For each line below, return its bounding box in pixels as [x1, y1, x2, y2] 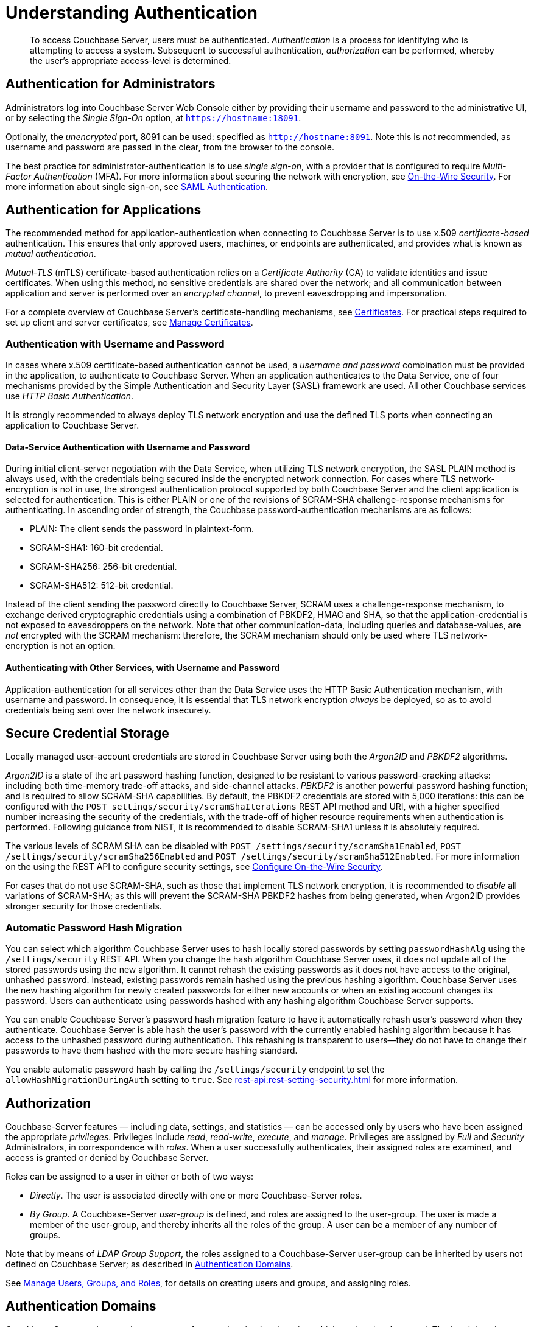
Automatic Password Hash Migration [5, 921, 183, 934]
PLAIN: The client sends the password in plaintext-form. [30, 523, 255, 534]
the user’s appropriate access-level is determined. [30, 55, 231, 66]
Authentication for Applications [5, 202, 202, 218]
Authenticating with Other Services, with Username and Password [5, 662, 280, 673]
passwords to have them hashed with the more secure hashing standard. [5, 1045, 298, 1056]
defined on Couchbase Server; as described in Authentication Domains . [5, 1259, 293, 1270]
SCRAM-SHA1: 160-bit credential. [30, 542, 163, 553]
